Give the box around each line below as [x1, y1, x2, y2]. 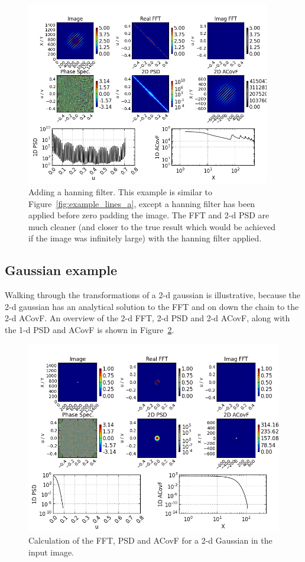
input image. [28, 545, 74, 558]
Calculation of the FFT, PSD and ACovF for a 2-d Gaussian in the [28, 534, 272, 547]
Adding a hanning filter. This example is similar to [28, 185, 213, 198]
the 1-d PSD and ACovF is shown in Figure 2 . [5, 323, 174, 335]
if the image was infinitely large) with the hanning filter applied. [28, 232, 262, 244]
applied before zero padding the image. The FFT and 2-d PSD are [28, 209, 270, 221]
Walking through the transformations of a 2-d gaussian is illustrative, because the [5, 289, 301, 301]
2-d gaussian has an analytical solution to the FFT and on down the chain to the [5, 300, 299, 312]
